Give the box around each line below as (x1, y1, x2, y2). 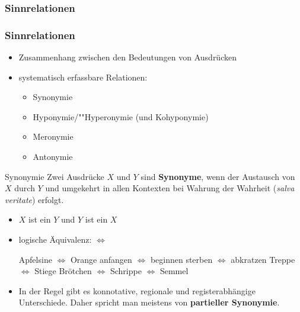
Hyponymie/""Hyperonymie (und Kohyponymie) (33, 110, 209, 123)
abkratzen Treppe (231, 253, 295, 265)
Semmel (159, 265, 189, 277)
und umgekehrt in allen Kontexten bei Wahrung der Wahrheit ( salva (45, 182, 295, 194)
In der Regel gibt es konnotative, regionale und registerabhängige (18, 284, 256, 297)
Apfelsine (18, 253, 52, 265)
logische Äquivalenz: (18, 233, 92, 245)
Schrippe (110, 265, 142, 277)
